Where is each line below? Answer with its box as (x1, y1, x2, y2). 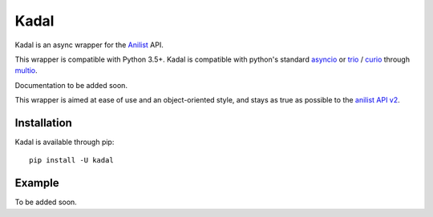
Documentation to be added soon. (14, 80, 128, 90)
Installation (14, 116, 72, 130)
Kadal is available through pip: (14, 137, 115, 147)
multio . (14, 66, 38, 75)
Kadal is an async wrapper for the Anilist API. (14, 40, 164, 50)
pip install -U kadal (29, 156, 114, 165)
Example (14, 176, 59, 190)
